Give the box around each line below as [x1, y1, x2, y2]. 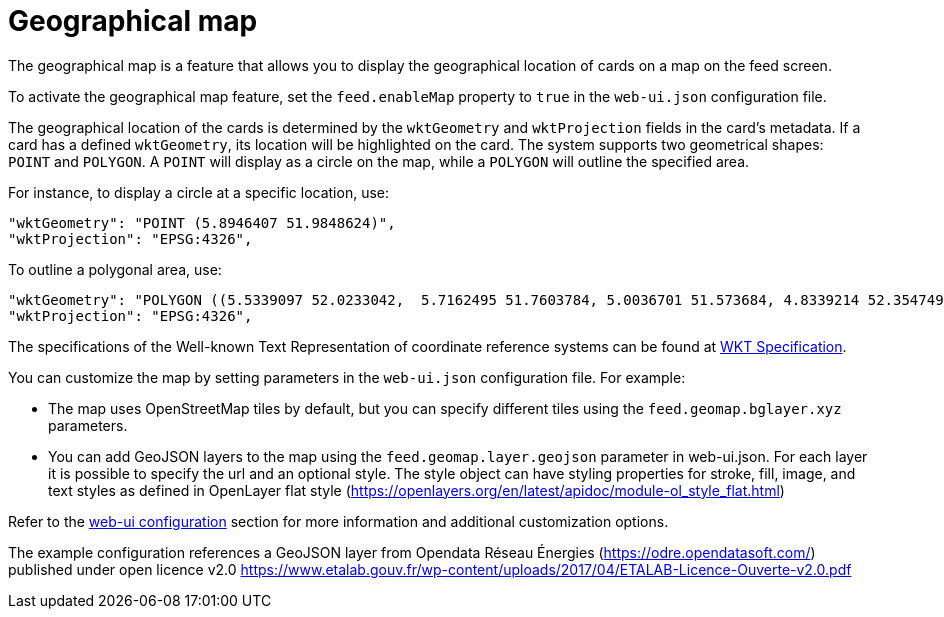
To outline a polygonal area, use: [8, 260, 222, 278]
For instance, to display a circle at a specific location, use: [8, 183, 389, 201]
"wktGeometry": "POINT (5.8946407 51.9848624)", [8, 214, 396, 231]
